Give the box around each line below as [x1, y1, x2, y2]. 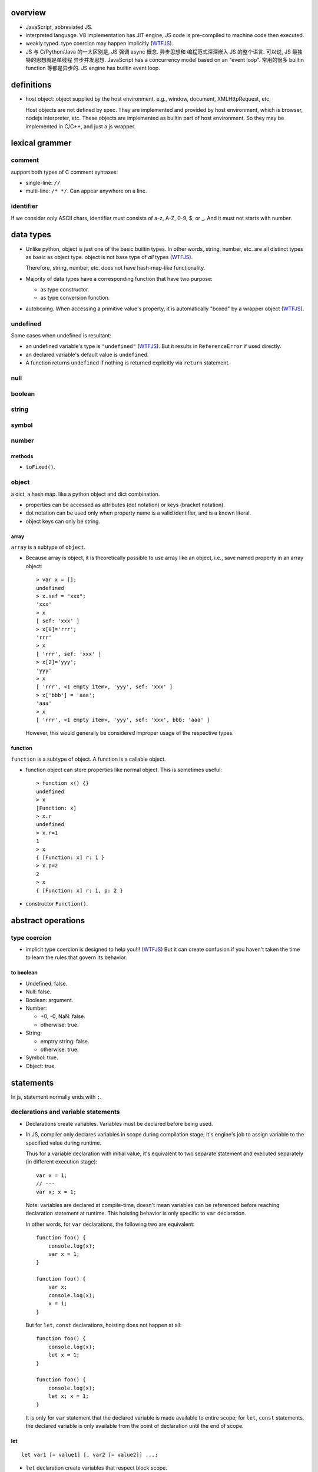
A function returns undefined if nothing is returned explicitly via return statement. [25, 359, 230, 366]
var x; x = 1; [36, 1188, 77, 1195]
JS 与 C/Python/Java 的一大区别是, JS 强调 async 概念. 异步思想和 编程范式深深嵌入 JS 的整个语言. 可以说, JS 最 [25, 48, 297, 55]
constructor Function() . [25, 900, 88, 907]
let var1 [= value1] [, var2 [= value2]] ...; [21, 1451, 158, 1458]
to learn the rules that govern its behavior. [25, 954, 127, 961]
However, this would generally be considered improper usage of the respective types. [25, 730, 234, 737]
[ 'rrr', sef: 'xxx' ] [36, 651, 102, 657]
